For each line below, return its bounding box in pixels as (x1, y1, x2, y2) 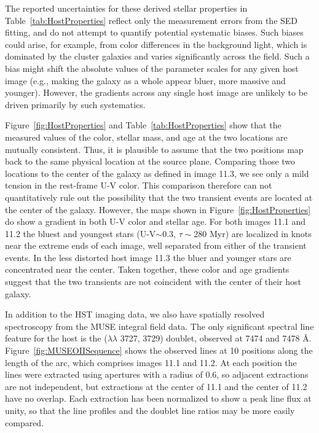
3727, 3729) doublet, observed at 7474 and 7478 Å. (120, 332, 312, 345)
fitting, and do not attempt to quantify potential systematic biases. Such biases (5, 26, 304, 39)
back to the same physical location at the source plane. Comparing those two (5, 155, 296, 168)
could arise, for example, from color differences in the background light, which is (5, 37, 307, 50)
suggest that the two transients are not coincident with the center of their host (5, 275, 301, 288)
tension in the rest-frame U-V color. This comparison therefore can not (5, 179, 272, 192)
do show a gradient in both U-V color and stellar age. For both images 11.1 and (5, 215, 306, 228)
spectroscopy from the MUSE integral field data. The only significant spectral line (5, 319, 314, 332)
